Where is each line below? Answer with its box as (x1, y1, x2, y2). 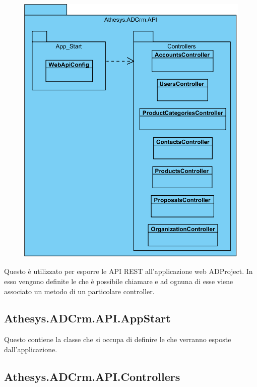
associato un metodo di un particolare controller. (4, 286, 155, 296)
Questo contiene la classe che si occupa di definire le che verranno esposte (4, 334, 231, 345)
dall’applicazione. (4, 344, 57, 354)
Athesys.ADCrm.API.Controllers (4, 368, 180, 384)
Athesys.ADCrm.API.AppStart (4, 310, 171, 326)
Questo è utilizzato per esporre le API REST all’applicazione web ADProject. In (4, 266, 253, 277)
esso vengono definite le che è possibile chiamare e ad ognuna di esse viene (4, 275, 233, 286)
